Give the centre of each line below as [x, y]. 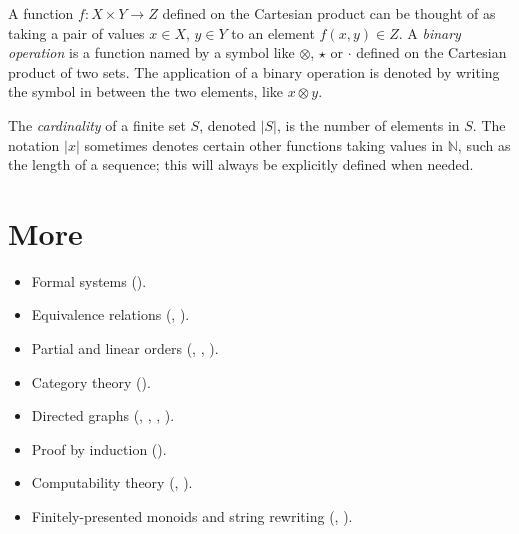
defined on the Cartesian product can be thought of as [329, 13]
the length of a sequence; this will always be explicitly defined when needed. [241, 164]
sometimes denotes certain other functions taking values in [264, 144]
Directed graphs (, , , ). [103, 415]
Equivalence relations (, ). [110, 314]
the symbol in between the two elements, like [146, 91]
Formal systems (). [89, 280]
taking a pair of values [76, 32]
